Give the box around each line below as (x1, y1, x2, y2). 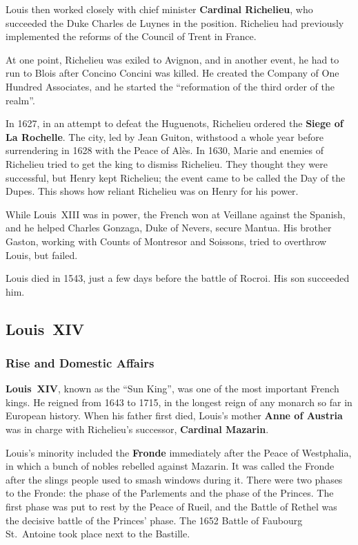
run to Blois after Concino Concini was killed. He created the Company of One (6, 66, 339, 80)
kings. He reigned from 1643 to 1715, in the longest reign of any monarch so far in (6, 394, 352, 409)
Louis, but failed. (6, 247, 78, 262)
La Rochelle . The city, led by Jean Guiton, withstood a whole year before (6, 129, 324, 144)
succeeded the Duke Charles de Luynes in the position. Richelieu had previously (6, 15, 344, 30)
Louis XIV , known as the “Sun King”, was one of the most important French (6, 381, 339, 396)
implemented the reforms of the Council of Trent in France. (6, 29, 257, 44)
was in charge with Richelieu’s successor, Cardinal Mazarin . (6, 422, 269, 437)
